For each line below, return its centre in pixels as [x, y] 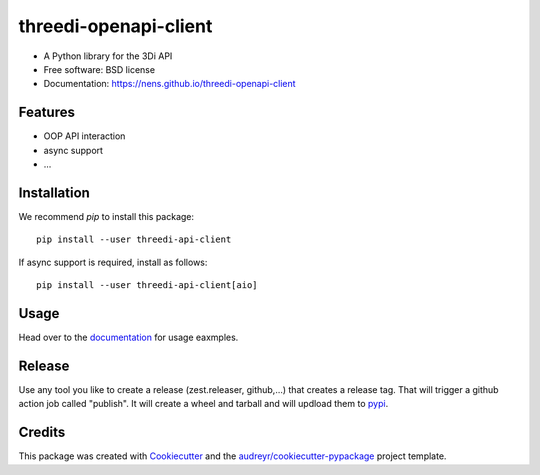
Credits [42, 432]
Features [46, 112]
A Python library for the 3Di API [108, 56]
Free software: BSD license [99, 69]
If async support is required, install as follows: [113, 262]
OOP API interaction [84, 136]
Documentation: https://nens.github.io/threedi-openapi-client [169, 84]
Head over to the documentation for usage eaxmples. [128, 337]
